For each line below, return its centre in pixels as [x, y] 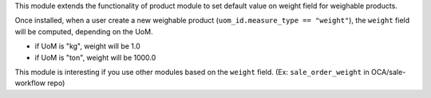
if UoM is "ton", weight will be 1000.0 [95, 57]
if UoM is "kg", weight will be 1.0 [88, 46]
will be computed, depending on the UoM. [84, 31]
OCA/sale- [389, 72]
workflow [30, 83]
